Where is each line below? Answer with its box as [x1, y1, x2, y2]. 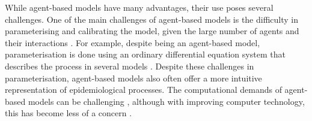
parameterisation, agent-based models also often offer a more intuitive [5, 71, 262, 84]
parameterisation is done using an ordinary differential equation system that [5, 48, 286, 60]
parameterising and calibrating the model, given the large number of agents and [5, 25, 299, 37]
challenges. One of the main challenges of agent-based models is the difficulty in [5, 13, 299, 25]
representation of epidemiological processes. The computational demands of [5, 83, 282, 96]
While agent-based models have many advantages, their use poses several [5, 1, 274, 13]
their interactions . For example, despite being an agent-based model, [5, 36, 260, 49]
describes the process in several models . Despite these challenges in [5, 59, 254, 72]
